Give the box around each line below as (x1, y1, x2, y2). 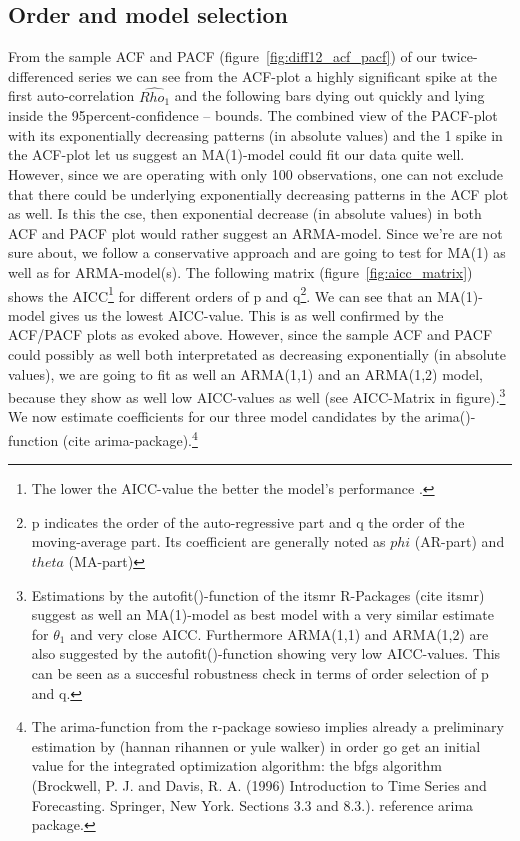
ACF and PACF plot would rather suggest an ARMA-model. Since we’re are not (8, 222, 503, 243)
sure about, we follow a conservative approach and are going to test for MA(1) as (8, 242, 506, 263)
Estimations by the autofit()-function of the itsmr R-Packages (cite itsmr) (31, 584, 485, 605)
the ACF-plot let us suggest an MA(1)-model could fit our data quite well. (8, 144, 465, 165)
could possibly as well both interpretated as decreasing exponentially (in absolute (8, 343, 506, 364)
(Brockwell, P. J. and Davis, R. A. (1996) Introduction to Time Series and (31, 774, 487, 795)
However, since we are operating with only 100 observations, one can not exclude (8, 163, 504, 184)
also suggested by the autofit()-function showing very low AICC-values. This (31, 643, 501, 664)
